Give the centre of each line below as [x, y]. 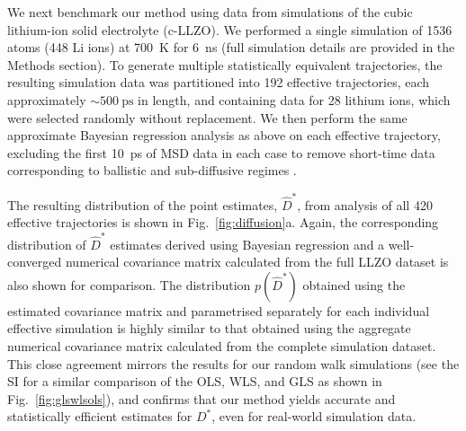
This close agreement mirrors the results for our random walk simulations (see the [233, 363]
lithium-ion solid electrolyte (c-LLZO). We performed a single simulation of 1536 [230, 29]
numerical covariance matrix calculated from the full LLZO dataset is [257, 262]
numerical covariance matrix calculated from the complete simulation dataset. [222, 345]
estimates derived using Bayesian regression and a [247, 244]
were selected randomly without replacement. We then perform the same [207, 117]
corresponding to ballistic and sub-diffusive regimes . [152, 170]
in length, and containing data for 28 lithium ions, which [294, 99]
